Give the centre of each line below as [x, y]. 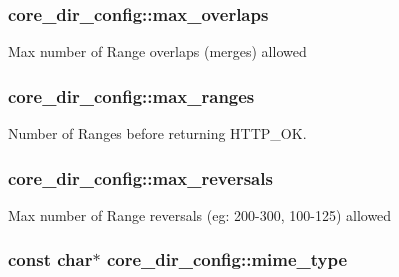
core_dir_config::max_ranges [131, 95]
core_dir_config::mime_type [227, 259]
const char [50, 259]
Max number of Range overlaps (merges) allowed [157, 51]
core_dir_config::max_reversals [140, 177]
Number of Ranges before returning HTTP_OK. [157, 133]
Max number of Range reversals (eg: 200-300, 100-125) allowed [200, 214]
